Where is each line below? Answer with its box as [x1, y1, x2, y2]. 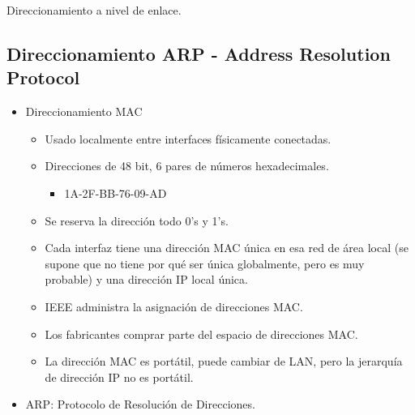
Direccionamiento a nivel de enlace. [6, 2, 182, 18]
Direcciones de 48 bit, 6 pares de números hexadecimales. [45, 157, 329, 174]
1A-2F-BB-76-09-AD [64, 184, 167, 201]
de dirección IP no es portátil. [45, 368, 194, 385]
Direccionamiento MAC [25, 103, 143, 120]
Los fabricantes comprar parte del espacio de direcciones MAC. [45, 325, 358, 342]
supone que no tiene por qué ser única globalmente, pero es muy [45, 255, 365, 272]
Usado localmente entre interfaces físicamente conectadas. [45, 130, 332, 147]
